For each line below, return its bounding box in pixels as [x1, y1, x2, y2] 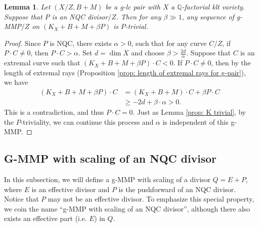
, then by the [211, 57, 251, 68]
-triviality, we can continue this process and [20, 116, 154, 127]
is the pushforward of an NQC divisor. [118, 184, 236, 194]
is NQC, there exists [49, 37, 112, 48]
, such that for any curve [131, 37, 207, 48]
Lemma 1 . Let [4, 1, 50, 11]
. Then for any [116, 11, 161, 21]
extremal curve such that [4, 57, 80, 68]
